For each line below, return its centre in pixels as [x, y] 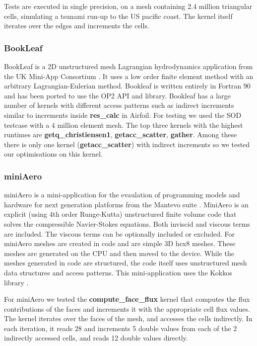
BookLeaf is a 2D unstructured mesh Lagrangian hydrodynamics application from [128, 66]
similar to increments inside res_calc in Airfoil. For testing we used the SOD [123, 115]
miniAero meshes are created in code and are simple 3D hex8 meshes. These [120, 243]
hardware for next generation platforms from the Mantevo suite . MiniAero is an [126, 204]
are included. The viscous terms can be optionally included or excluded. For [119, 233]
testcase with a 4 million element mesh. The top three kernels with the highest [124, 125]
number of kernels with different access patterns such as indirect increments [119, 105]
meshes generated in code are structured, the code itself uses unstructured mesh [126, 263]
